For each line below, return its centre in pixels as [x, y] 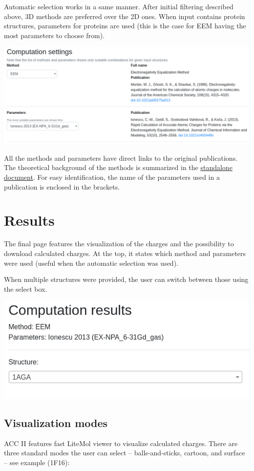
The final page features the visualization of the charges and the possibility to [119, 244]
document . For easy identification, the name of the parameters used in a [112, 177]
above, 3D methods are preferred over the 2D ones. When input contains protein [125, 16]
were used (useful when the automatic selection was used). [91, 263]
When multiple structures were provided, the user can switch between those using [126, 279]
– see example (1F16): [37, 462]
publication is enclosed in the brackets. [62, 186]
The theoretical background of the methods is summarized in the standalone [118, 167]
